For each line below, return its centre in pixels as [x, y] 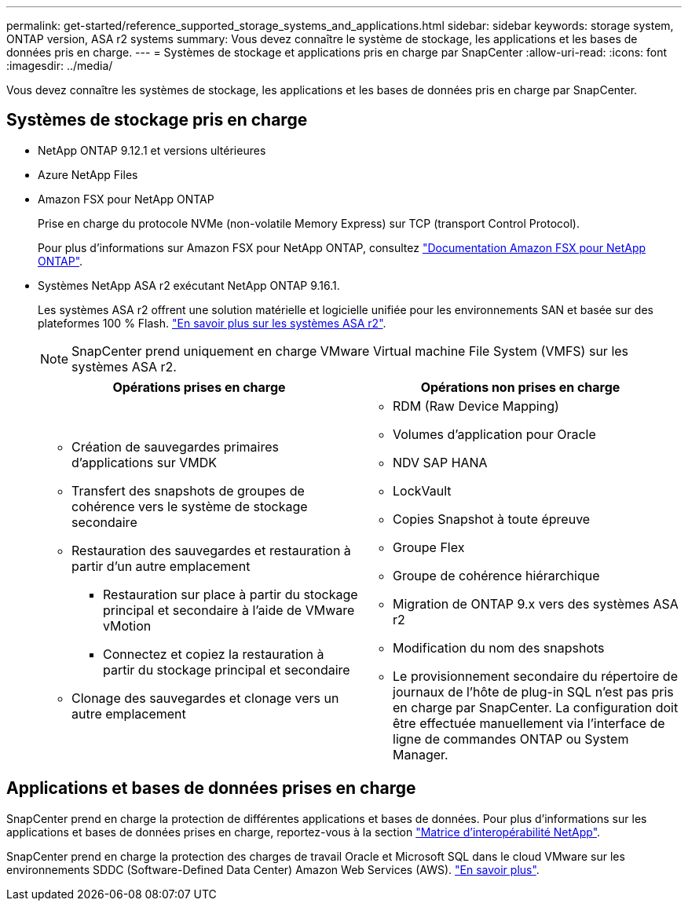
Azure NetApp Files [88, 174]
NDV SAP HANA [440, 462]
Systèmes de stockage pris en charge [157, 120]
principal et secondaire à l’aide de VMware [229, 610]
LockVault [422, 490]
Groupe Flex [429, 547]
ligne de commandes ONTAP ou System [511, 739]
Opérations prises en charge [199, 387]
